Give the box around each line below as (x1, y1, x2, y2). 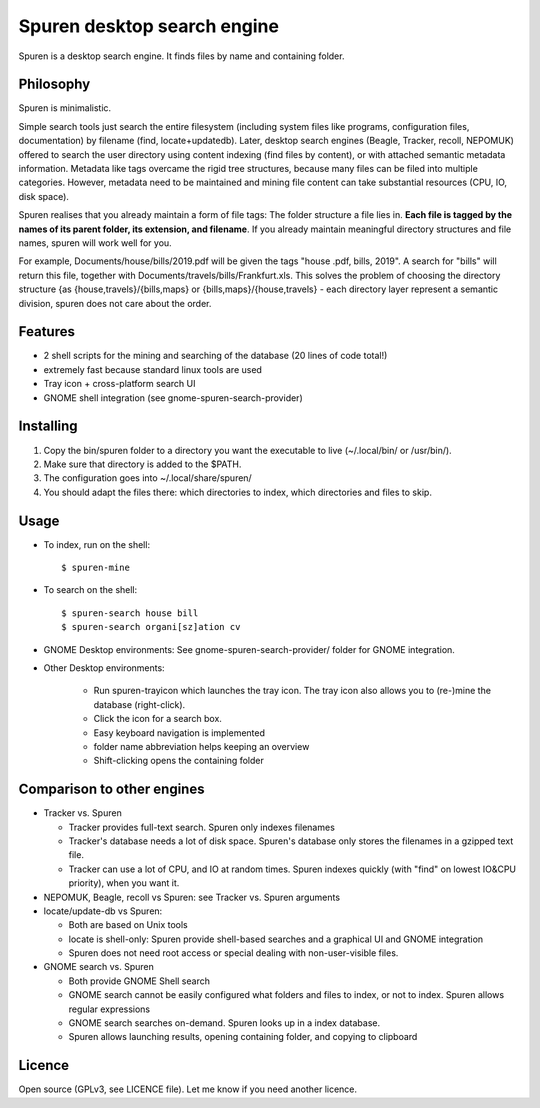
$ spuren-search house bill (61, 607, 199, 619)
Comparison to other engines (18, 781, 205, 798)
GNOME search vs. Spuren (43, 961, 155, 973)
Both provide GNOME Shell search (68, 975, 210, 987)
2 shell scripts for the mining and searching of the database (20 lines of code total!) (43, 350, 388, 362)
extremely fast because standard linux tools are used (43, 363, 262, 375)
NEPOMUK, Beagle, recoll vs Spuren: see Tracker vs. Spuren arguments (43, 891, 340, 903)
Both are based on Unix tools (68, 919, 189, 931)
